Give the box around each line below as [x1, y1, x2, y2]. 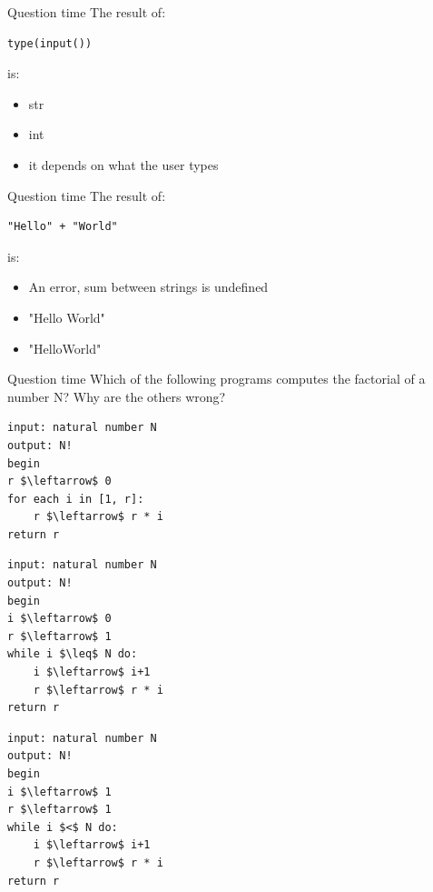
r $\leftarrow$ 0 [7, 475, 112, 488]
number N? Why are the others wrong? [7, 386, 226, 406]
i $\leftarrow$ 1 [7, 785, 112, 798]
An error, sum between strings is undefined [28, 277, 269, 296]
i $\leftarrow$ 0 [7, 612, 112, 626]
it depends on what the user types [28, 155, 219, 174]
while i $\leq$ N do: [7, 647, 138, 661]
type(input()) [7, 36, 93, 50]
